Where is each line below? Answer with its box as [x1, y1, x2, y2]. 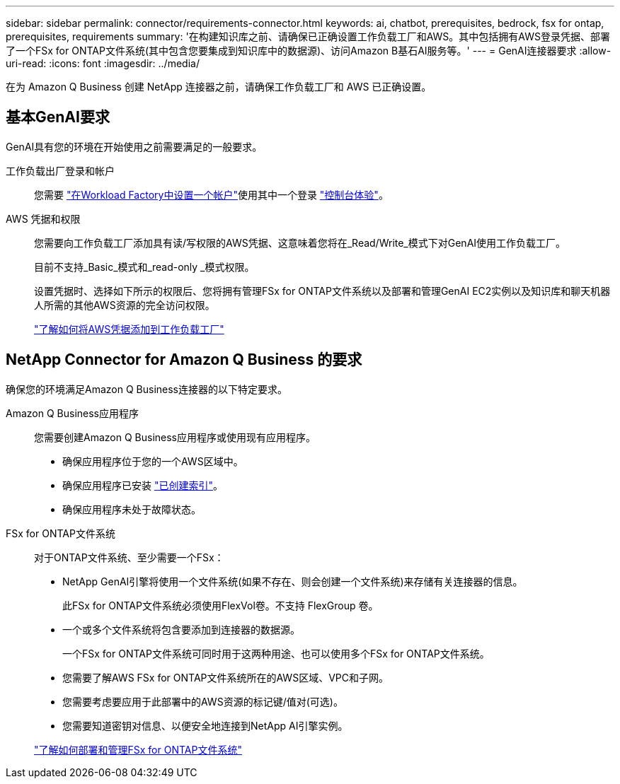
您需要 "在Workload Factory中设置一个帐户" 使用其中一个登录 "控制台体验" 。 [34, 188, 389, 201]
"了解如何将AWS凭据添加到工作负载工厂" [34, 322, 224, 335]
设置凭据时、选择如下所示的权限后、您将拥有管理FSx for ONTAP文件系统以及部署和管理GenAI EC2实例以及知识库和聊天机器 [34, 284, 611, 297]
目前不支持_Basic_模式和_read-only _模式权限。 [34, 260, 255, 273]
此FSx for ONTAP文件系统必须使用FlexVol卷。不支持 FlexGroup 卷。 [62, 599, 379, 612]
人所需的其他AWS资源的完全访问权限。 [34, 298, 215, 311]
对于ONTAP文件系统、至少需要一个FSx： [34, 551, 224, 563]
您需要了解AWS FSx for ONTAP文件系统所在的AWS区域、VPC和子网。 [62, 671, 389, 684]
